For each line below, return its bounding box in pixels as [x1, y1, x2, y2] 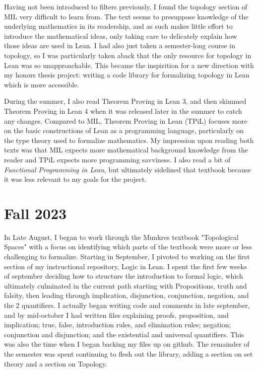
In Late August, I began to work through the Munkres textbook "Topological [4, 231, 239, 242]
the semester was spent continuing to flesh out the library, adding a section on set [4, 348, 253, 359]
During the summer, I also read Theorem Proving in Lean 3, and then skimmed [4, 96, 247, 106]
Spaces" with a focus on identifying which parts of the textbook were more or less [4, 241, 252, 252]
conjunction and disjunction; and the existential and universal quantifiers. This [4, 329, 244, 339]
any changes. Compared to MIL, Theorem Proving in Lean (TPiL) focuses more [4, 115, 248, 126]
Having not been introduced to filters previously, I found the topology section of [4, 1, 248, 11]
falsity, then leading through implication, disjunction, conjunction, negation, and [4, 290, 249, 300]
